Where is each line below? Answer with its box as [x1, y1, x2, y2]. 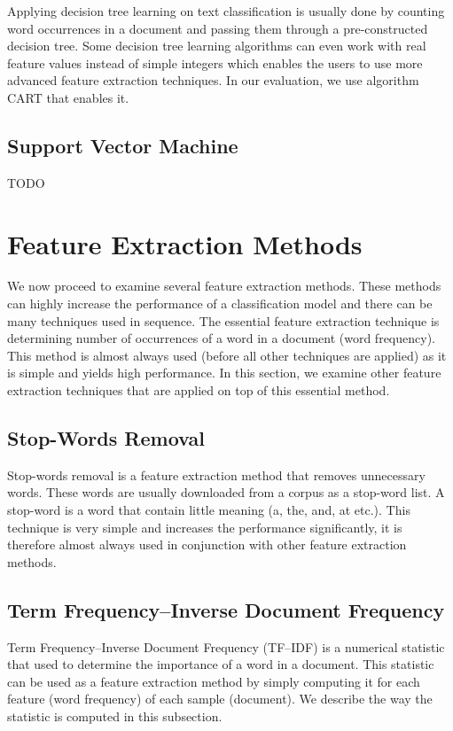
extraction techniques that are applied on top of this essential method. [7, 381, 390, 400]
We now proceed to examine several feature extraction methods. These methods [7, 276, 441, 295]
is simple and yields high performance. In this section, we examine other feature [7, 363, 441, 382]
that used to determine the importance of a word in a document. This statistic [7, 655, 434, 673]
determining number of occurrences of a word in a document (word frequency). [7, 329, 435, 347]
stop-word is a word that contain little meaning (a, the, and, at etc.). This [7, 501, 410, 519]
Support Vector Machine [7, 131, 238, 159]
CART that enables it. [7, 88, 129, 106]
